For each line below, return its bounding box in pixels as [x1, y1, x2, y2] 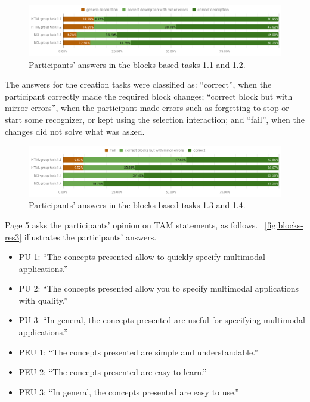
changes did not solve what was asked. [5, 125, 145, 137]
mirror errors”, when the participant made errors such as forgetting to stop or [5, 101, 289, 114]
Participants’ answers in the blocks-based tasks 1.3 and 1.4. [29, 199, 246, 211]
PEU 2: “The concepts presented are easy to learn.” [18, 366, 207, 378]
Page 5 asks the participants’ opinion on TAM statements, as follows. [5, 218, 258, 231]
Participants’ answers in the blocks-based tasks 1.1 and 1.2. [29, 58, 246, 70]
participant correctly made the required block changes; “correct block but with [5, 89, 293, 102]
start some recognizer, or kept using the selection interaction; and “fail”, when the [5, 113, 305, 125]
